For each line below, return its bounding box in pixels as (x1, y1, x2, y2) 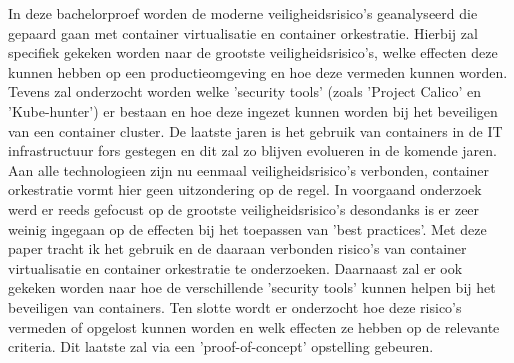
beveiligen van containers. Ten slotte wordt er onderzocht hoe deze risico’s (8, 296, 462, 317)
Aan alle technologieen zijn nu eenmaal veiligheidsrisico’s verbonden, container (8, 159, 490, 180)
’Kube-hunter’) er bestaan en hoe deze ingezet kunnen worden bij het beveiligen (8, 100, 498, 121)
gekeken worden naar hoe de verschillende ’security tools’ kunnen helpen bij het (8, 277, 496, 298)
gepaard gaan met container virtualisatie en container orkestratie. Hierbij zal (8, 22, 478, 43)
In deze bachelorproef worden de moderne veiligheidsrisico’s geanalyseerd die (8, 3, 478, 23)
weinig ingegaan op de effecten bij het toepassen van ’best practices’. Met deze (8, 218, 487, 239)
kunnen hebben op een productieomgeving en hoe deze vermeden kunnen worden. (8, 61, 508, 82)
